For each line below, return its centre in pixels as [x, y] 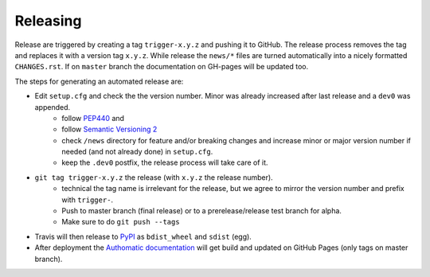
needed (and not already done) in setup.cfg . [137, 152]
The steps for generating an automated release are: [99, 81]
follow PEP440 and [93, 118]
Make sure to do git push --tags [121, 222]
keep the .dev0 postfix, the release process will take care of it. [165, 162]
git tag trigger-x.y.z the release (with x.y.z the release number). [154, 177]
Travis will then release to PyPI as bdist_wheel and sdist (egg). [143, 236]
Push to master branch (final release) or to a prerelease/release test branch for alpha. [202, 211]
